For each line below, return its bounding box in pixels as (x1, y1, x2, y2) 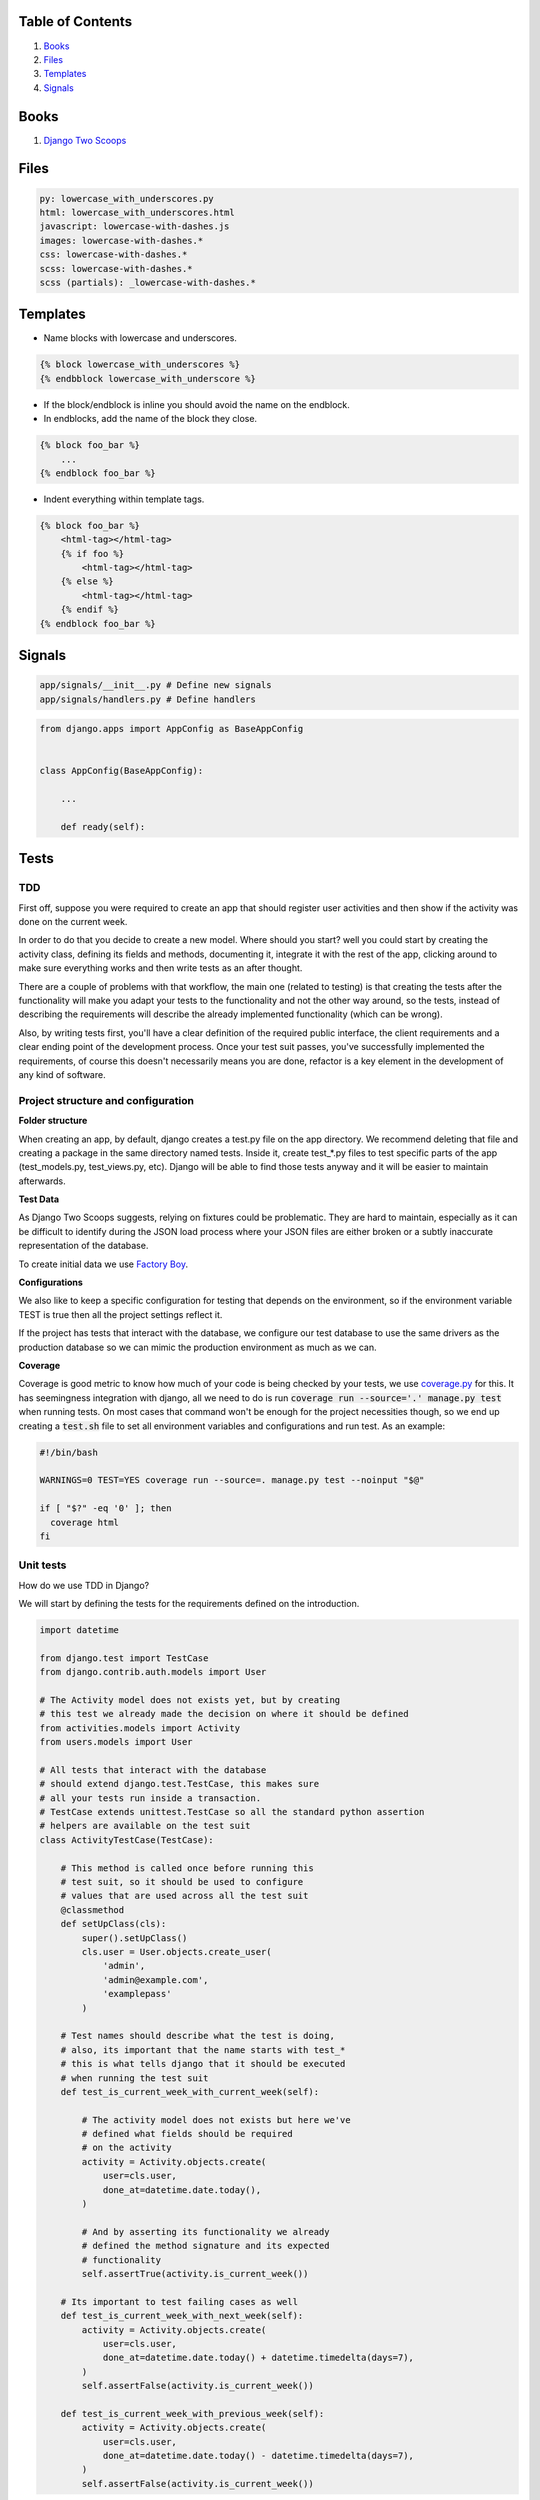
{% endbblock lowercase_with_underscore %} (39, 373, 257, 384)
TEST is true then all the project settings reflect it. (18, 1308, 223, 1320)
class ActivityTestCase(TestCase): (39, 1834, 214, 1845)
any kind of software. (18, 1069, 106, 1080)
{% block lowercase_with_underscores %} (39, 359, 240, 370)
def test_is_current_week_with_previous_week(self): (60, 2408, 325, 2419)
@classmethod (60, 1904, 125, 1915)
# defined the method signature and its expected (81, 2240, 330, 2252)
